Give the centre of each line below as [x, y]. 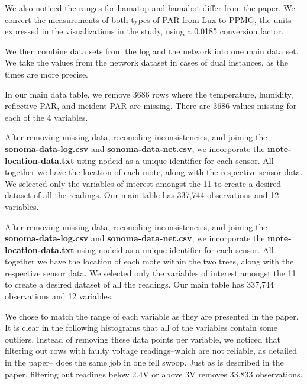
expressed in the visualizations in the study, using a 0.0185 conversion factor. [144, 31]
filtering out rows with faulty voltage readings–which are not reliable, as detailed [151, 351]
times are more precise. [47, 74]
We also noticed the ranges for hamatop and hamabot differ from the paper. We [150, 8]
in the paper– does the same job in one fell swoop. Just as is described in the [144, 362]
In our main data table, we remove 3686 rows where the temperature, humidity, [149, 94]
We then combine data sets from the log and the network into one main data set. [152, 51]
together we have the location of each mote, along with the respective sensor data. [154, 172]
